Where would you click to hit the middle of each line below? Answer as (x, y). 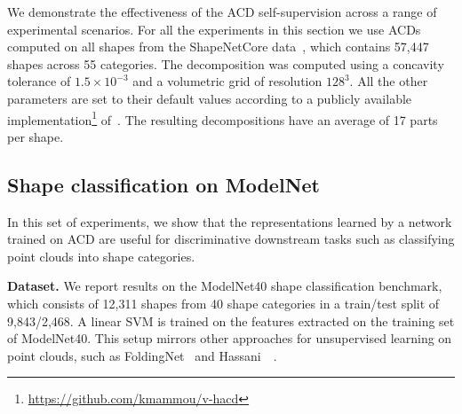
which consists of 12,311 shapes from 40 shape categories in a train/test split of (223, 303)
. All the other (389, 81)
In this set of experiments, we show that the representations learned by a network (230, 221)
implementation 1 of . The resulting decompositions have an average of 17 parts (223, 118)
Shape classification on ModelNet (163, 184)
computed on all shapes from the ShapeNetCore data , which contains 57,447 (218, 47)
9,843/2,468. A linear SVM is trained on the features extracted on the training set (231, 320)
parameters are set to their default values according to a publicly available (210, 98)
